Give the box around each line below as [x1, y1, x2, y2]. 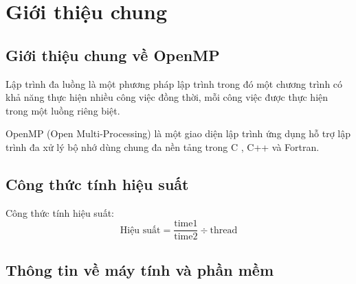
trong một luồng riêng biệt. [5, 103, 120, 117]
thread [210, 225, 238, 235]
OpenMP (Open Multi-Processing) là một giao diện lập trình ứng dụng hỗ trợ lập [5, 126, 351, 141]
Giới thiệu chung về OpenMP [5, 44, 220, 65]
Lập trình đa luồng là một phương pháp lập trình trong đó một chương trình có [5, 76, 343, 91]
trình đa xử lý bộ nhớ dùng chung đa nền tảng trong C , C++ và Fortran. [5, 139, 320, 154]
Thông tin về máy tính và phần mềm [5, 259, 274, 280]
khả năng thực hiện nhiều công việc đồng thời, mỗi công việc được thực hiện [5, 90, 329, 104]
